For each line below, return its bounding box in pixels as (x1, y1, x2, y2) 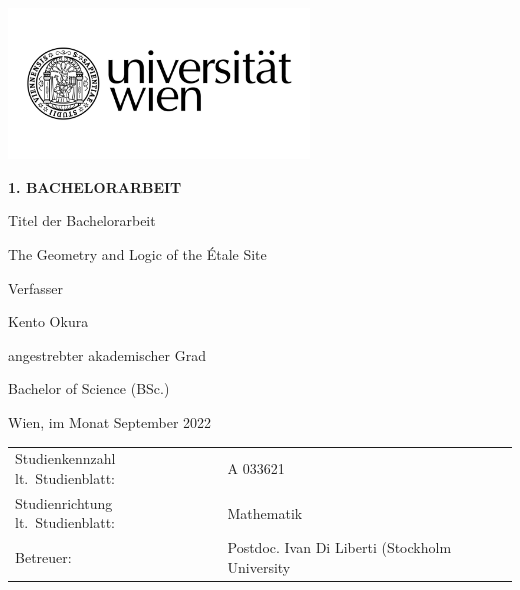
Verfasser (8, 277, 64, 298)
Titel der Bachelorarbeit (8, 210, 156, 231)
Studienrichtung (15, 492, 113, 513)
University (227, 556, 291, 577)
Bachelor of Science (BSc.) (8, 378, 170, 399)
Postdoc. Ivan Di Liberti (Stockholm (227, 537, 452, 558)
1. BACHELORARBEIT (8, 176, 182, 197)
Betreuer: (15, 546, 72, 567)
